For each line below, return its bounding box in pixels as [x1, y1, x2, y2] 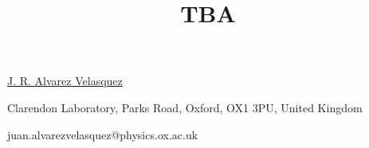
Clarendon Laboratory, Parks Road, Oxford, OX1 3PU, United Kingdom [7, 99, 363, 115]
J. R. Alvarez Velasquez [7, 72, 123, 89]
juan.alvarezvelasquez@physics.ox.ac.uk [7, 126, 198, 142]
